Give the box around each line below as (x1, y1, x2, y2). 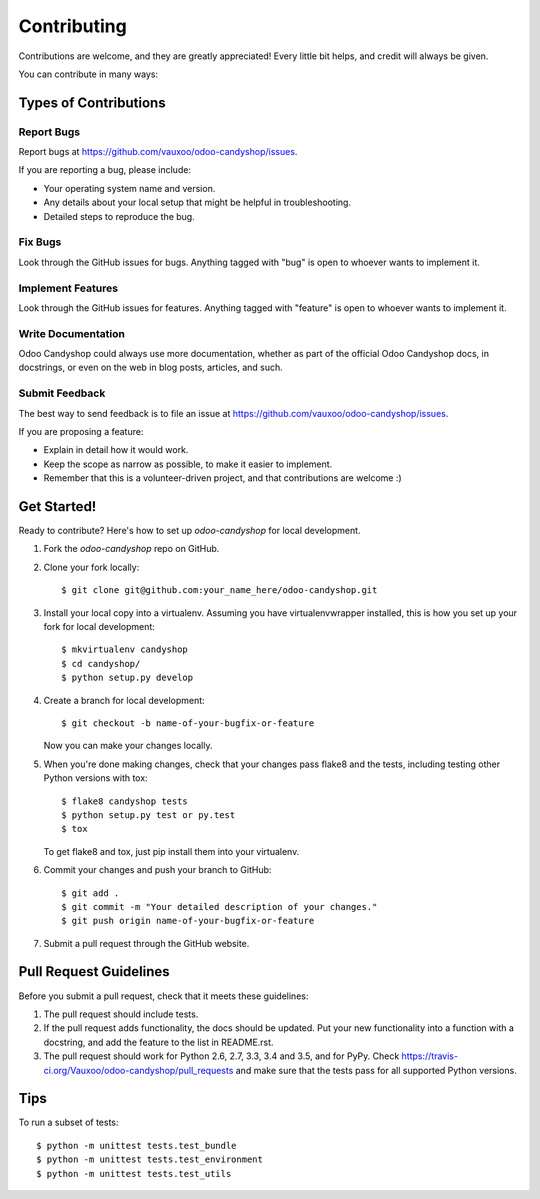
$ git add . (61, 887, 120, 899)
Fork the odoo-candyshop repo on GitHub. (43, 543, 220, 555)
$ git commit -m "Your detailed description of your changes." (61, 901, 378, 912)
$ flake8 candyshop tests (61, 795, 189, 807)
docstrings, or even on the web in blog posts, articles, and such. (18, 361, 284, 374)
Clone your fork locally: (43, 561, 140, 573)
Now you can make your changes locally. (43, 740, 213, 752)
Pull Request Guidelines (18, 963, 170, 980)
